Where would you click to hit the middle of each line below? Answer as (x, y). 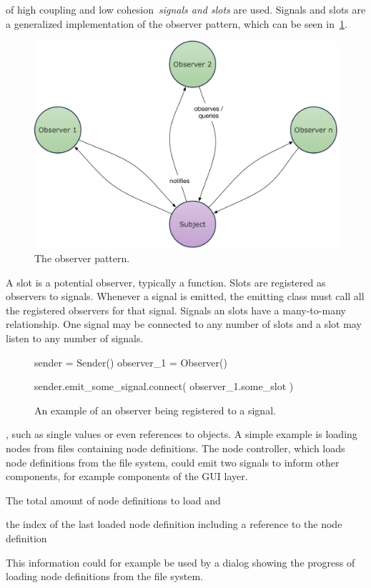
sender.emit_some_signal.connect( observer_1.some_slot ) (164, 386)
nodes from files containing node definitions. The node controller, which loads (175, 448)
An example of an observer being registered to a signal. (155, 410)
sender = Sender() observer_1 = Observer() (131, 362)
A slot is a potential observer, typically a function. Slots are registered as (166, 282)
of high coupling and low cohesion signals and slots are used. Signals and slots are (186, 9)
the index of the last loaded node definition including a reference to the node (174, 524)
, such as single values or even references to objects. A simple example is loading (182, 434)
